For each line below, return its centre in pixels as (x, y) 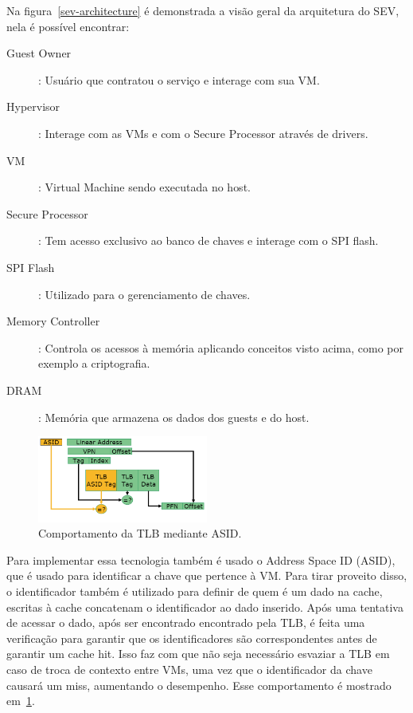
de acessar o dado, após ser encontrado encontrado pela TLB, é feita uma (186, 622)
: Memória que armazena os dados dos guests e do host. (174, 417)
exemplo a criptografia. (94, 363)
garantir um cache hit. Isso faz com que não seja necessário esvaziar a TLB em (198, 654)
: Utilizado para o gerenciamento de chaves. (144, 294)
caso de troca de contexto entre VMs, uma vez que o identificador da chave (189, 669)
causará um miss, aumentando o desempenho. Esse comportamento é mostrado (199, 685)
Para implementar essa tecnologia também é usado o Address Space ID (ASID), (201, 559)
